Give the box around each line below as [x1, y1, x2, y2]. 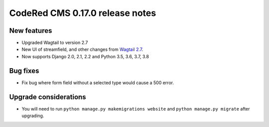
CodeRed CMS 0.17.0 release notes [9, 7, 156, 18]
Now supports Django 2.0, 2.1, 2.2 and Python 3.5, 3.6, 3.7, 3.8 [21, 53, 149, 59]
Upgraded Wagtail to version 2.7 [21, 40, 88, 46]
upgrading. [21, 113, 44, 119]
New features [9, 26, 52, 35]
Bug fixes [9, 66, 39, 75]
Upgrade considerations [9, 93, 87, 101]
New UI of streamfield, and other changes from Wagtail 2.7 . [21, 46, 143, 52]
